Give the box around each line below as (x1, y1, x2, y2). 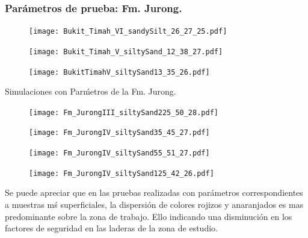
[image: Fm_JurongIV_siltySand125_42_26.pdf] (29, 169, 214, 178)
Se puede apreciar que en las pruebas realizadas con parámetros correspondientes (5, 186, 303, 199)
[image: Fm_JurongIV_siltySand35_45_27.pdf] (29, 128, 210, 137)
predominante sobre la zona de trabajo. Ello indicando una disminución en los (5, 210, 292, 222)
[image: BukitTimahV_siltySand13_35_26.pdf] (29, 67, 210, 77)
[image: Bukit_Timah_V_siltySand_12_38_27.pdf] (29, 47, 223, 56)
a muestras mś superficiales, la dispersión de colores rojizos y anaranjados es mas (5, 198, 304, 210)
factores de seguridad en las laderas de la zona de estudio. (5, 222, 218, 234)
